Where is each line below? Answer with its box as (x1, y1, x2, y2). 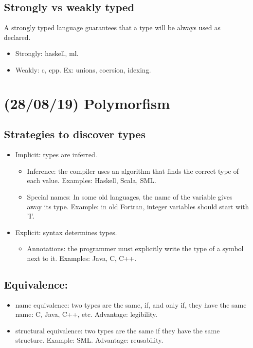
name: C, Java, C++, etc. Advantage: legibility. (15, 309, 158, 319)
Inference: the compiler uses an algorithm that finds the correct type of (27, 165, 239, 176)
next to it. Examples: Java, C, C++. (27, 253, 137, 263)
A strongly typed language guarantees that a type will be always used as (4, 22, 220, 33)
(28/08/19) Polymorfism (4, 93, 170, 113)
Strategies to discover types (4, 127, 145, 142)
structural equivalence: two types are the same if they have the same (15, 325, 220, 335)
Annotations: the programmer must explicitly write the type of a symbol (27, 243, 244, 254)
